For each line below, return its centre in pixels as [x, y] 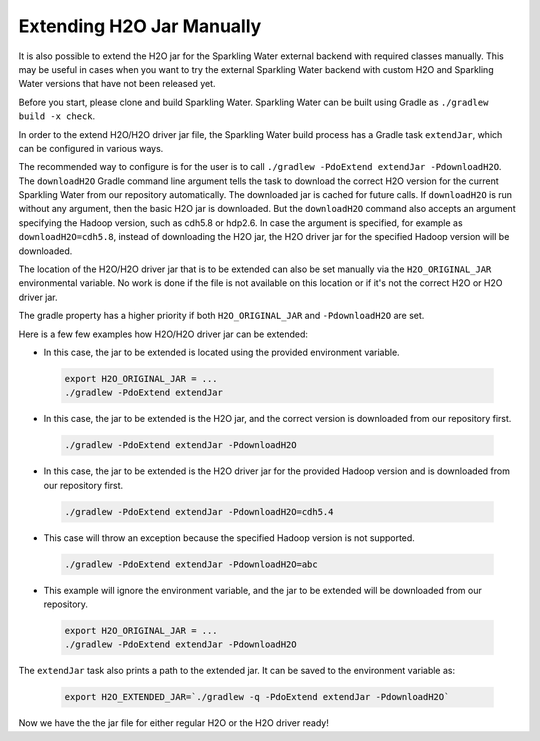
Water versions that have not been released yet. [117, 84]
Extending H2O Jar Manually [140, 26]
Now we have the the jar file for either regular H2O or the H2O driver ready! [173, 723]
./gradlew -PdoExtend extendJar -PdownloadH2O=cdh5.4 [199, 511]
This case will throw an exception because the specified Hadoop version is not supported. [229, 537]
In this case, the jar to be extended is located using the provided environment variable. [221, 352]
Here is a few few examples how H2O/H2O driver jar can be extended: [163, 334]
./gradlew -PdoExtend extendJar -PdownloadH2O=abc [191, 564]
